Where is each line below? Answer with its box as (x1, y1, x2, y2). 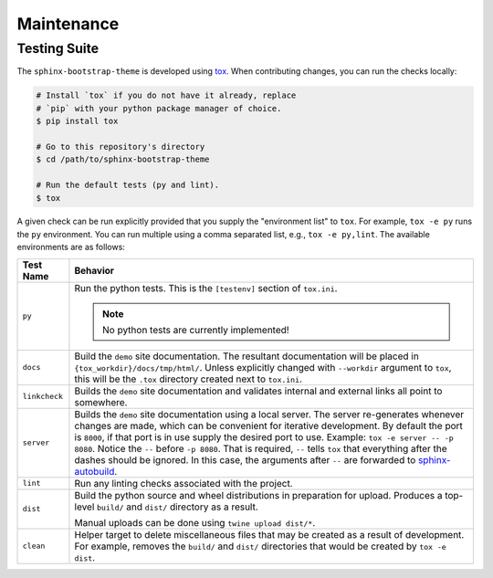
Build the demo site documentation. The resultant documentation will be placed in (74, 350, 419, 363)
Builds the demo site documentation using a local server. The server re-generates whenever (74, 407, 465, 420)
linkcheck (22, 392, 64, 402)
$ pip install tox (36, 116, 119, 127)
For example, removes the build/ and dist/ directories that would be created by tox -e (74, 540, 446, 552)
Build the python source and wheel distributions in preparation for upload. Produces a (74, 489, 443, 501)
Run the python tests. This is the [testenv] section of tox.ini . (74, 281, 338, 294)
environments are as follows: (16, 242, 125, 253)
